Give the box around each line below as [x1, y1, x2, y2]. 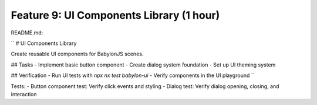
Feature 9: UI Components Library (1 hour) [11, 9, 220, 22]
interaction [11, 90, 38, 97]
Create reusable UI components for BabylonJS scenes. [11, 50, 144, 58]
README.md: [11, 29, 43, 36]
